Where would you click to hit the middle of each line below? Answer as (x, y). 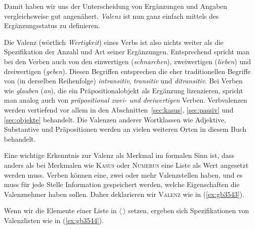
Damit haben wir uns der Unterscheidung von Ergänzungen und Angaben (116, 6)
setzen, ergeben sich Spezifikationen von (189, 210)
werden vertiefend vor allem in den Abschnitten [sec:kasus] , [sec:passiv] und (119, 109)
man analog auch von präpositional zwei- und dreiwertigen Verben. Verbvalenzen (126, 100)
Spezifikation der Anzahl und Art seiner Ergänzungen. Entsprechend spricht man (127, 52)
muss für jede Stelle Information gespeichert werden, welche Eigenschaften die (122, 184)
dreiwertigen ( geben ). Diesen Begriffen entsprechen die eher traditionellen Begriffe (127, 71)
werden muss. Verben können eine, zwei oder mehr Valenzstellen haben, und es (123, 174)
